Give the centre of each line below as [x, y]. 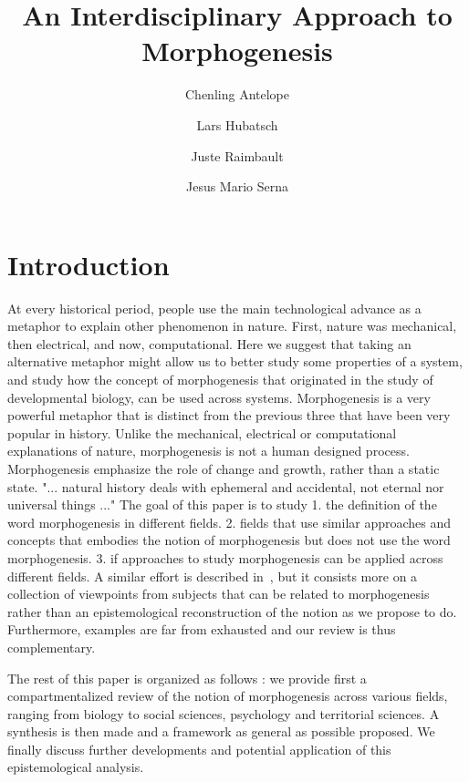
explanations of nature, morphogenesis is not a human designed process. [208, 451]
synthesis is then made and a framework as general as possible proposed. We [221, 731]
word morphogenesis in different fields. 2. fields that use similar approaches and [229, 522]
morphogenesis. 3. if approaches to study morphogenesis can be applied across [225, 557]
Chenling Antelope [237, 94]
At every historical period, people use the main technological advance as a [214, 308]
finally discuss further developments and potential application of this [199, 749]
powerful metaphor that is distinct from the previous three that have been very [229, 415]
